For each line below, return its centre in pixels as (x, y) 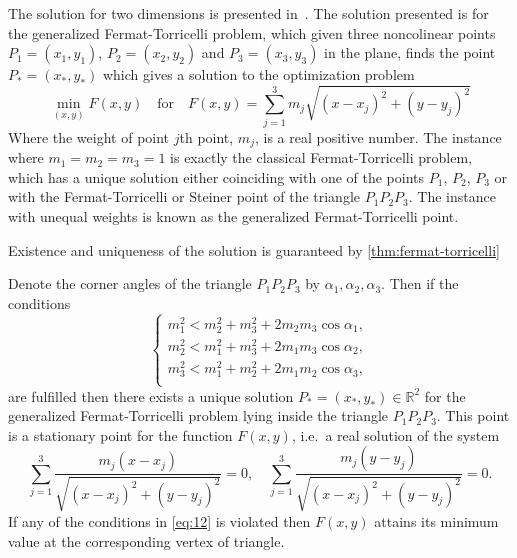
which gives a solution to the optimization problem (258, 74)
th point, (206, 136)
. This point (473, 415)
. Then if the (420, 283)
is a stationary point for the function (120, 434)
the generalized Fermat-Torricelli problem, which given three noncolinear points (252, 32)
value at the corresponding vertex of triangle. (146, 540)
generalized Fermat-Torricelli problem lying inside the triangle (198, 415)
